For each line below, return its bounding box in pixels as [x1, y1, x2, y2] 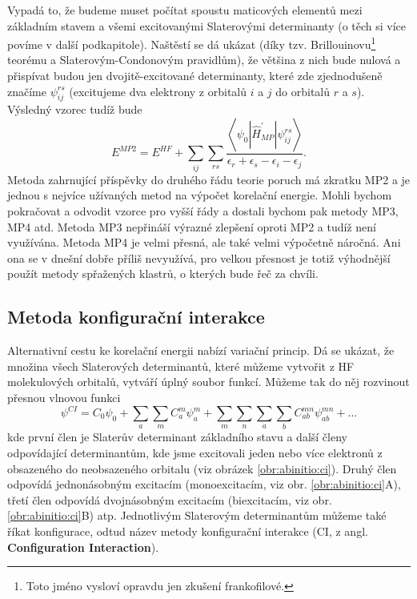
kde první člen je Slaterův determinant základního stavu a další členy [7, 428, 347, 445]
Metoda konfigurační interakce [7, 304, 265, 329]
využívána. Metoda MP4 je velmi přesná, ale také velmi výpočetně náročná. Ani [7, 234, 401, 251]
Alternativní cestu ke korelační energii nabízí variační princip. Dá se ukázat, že [7, 342, 395, 359]
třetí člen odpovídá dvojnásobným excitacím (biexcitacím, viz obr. [7, 491, 332, 508]
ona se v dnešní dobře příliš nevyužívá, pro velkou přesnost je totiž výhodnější [7, 249, 391, 266]
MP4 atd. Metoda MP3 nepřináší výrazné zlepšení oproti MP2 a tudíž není [7, 218, 376, 235]
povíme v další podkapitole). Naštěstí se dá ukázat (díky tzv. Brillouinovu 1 [7, 34, 376, 52]
